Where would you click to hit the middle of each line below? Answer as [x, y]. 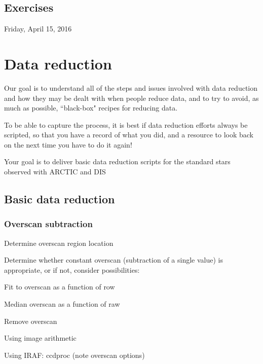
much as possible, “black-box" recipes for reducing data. [91, 108]
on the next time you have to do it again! [68, 144]
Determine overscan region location [59, 243]
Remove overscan [31, 321]
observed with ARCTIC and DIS [55, 172]
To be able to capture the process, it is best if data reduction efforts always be [126, 124]
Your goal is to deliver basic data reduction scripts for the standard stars [117, 161]
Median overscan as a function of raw [62, 304]
